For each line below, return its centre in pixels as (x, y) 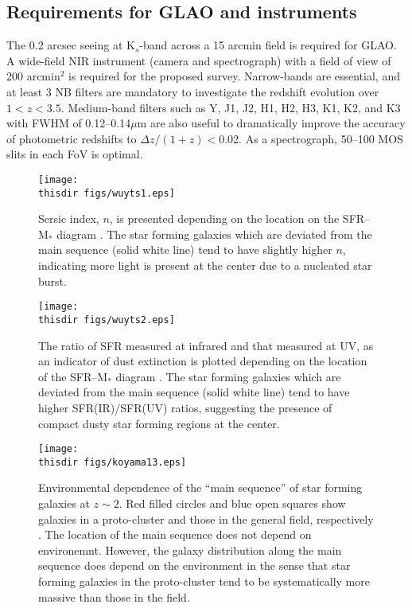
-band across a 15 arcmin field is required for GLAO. (268, 45)
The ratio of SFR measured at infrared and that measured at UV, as (206, 345)
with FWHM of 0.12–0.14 (69, 123)
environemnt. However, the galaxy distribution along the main (190, 550)
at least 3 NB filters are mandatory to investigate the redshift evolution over (193, 91)
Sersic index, (69, 218)
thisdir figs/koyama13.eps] (113, 462)
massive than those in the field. (114, 596)
